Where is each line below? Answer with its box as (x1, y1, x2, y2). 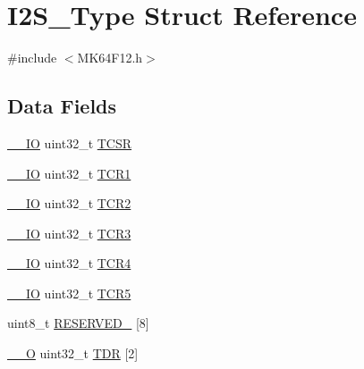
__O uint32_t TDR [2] (7, 344, 139, 363)
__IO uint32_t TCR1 (7, 164, 131, 182)
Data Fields (7, 92, 117, 120)
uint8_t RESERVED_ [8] (7, 314, 149, 332)
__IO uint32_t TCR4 (7, 254, 131, 273)
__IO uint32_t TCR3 (7, 223, 131, 242)
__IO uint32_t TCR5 (7, 283, 131, 302)
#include (7, 48, 57, 67)
